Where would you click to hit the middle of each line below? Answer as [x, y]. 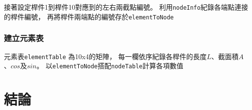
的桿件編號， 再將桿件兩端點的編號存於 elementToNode [89, 16]
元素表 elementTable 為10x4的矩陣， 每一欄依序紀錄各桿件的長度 [105, 56]
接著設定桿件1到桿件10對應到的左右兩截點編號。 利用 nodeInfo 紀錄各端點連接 [126, 7]
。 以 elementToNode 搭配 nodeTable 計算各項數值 [110, 66]
